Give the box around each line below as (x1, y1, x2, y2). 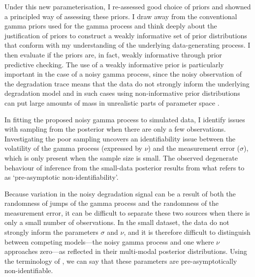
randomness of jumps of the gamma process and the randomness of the (4, 198, 219, 208)
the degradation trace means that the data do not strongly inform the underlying (4, 78, 250, 88)
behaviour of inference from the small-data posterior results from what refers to (4, 162, 245, 172)
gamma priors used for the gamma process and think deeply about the (4, 21, 217, 31)
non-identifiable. (4, 265, 53, 276)
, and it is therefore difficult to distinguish (124, 227, 251, 237)
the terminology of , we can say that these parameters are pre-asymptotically (4, 255, 237, 266)
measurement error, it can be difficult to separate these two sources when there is (4, 207, 250, 218)
